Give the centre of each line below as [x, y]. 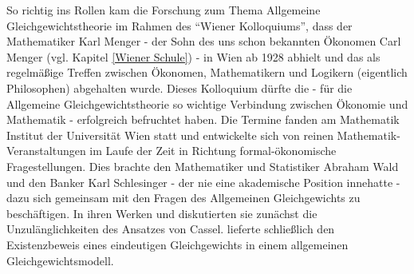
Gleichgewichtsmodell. [60, 260]
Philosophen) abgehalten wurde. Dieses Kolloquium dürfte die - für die [179, 87]
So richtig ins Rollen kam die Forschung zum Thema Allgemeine [164, 10]
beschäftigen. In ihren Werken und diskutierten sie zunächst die [162, 213]
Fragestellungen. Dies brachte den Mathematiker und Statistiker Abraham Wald [203, 166]
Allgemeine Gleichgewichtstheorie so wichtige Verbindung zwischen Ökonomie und [207, 103]
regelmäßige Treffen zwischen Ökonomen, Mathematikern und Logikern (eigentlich [207, 72]
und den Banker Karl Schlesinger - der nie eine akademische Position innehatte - [203, 182]
